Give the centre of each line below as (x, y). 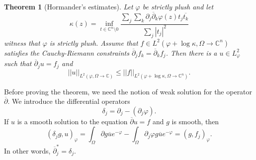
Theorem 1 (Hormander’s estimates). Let (69, 6)
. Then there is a (191, 52)
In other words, (27, 150)
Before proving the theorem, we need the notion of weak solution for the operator (128, 91)
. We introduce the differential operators (69, 101)
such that (18, 63)
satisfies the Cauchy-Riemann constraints (67, 52)
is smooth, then (195, 121)
